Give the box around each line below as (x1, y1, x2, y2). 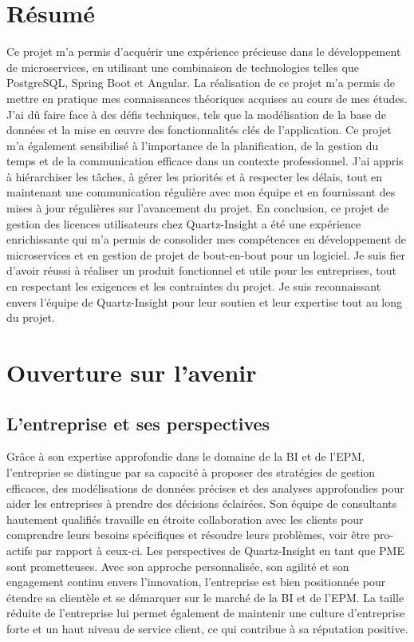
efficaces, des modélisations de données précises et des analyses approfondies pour (6, 479, 404, 496)
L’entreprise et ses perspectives (6, 410, 270, 435)
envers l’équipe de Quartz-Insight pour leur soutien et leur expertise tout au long (6, 293, 403, 310)
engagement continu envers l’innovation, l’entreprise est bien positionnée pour (6, 573, 386, 590)
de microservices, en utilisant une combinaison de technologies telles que (6, 58, 359, 75)
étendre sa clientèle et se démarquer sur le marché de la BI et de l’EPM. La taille (6, 588, 404, 605)
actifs (6, 541, 33, 558)
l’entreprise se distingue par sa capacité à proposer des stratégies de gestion (6, 463, 376, 480)
